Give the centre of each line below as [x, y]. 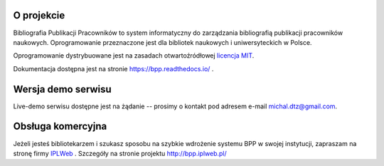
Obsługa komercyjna [60, 126]
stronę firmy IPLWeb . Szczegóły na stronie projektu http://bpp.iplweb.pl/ [120, 153]
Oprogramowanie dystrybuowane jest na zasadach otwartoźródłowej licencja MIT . [134, 56]
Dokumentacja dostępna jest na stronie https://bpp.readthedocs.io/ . [113, 68]
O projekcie [39, 15]
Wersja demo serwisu [62, 89]
